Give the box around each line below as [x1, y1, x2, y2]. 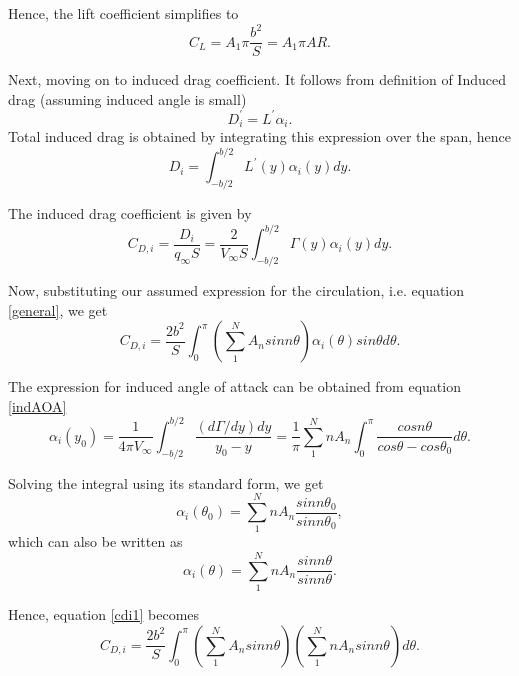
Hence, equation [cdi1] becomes [8, 604, 200, 625]
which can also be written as [8, 531, 183, 552]
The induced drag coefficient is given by [8, 203, 252, 224]
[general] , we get [8, 299, 108, 320]
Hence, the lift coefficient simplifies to [8, 3, 239, 23]
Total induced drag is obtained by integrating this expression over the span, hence [8, 126, 512, 147]
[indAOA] [8, 395, 67, 416]
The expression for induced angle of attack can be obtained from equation [8, 376, 461, 397]
